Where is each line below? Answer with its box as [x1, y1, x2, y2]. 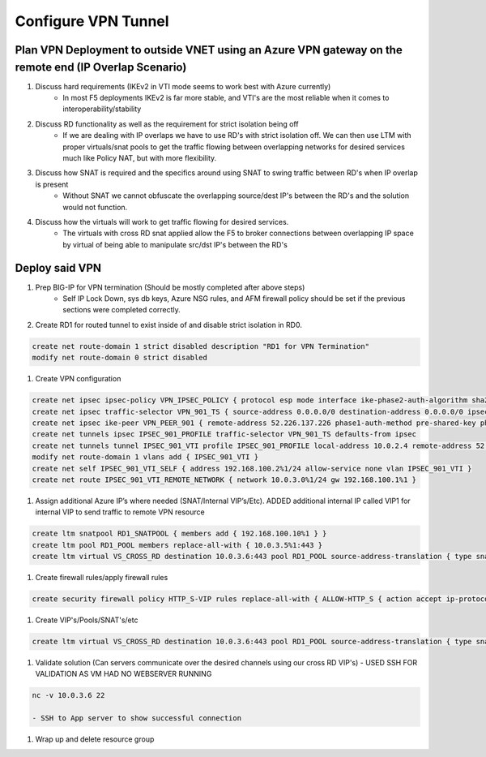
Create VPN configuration [35, 374, 122, 384]
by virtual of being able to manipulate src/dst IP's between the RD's [62, 239, 288, 249]
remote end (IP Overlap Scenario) [15, 60, 187, 74]
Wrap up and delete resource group [35, 734, 155, 744]
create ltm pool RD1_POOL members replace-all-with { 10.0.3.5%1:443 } [32, 540, 323, 549]
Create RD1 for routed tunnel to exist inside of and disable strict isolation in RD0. [35, 320, 303, 329]
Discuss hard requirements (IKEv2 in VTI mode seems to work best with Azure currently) [35, 81, 331, 91]
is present [35, 179, 69, 189]
